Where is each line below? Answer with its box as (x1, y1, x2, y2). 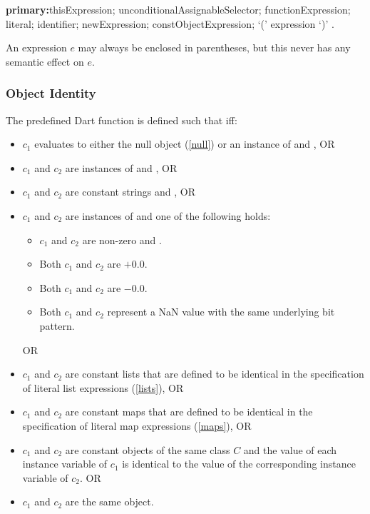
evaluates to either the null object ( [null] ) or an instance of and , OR (34, 136, 335, 151)
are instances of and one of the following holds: (65, 208, 271, 223)
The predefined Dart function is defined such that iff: (6, 112, 237, 127)
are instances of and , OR (65, 160, 178, 175)
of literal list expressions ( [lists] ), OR (22, 380, 184, 395)
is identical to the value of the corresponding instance (122, 456, 356, 471)
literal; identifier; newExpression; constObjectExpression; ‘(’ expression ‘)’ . (6, 16, 334, 31)
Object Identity (6, 84, 96, 102)
